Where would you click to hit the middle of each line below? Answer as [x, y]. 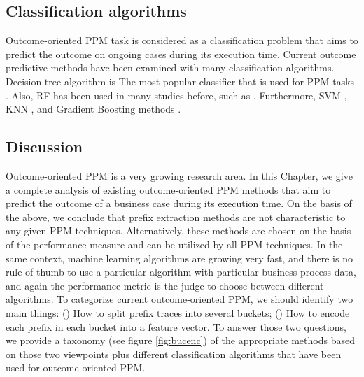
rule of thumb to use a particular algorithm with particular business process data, [181, 272]
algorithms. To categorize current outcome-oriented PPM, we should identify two [180, 299]
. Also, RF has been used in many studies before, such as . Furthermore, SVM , [176, 95]
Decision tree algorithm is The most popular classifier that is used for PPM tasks [180, 81]
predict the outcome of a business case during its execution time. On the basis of [179, 203]
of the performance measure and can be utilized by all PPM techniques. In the [174, 244]
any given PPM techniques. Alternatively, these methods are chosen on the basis [178, 230]
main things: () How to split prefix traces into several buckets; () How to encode [178, 312]
